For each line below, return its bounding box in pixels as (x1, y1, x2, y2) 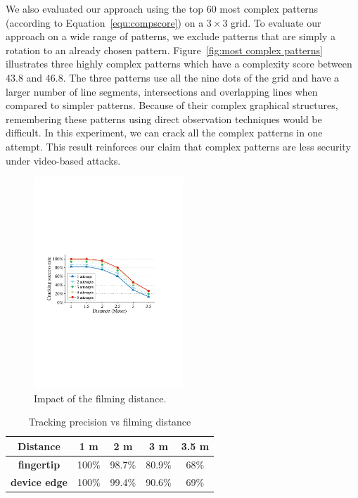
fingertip (18, 456, 60, 471)
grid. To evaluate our (231, 15, 321, 30)
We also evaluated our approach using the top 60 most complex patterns (6, 1, 319, 15)
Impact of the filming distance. (34, 390, 167, 405)
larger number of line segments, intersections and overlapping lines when (6, 84, 318, 98)
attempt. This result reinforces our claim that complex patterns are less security (6, 139, 351, 153)
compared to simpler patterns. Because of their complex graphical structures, (6, 98, 338, 113)
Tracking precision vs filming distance (28, 414, 191, 429)
